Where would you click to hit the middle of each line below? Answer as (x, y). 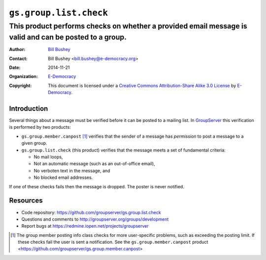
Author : (17, 50)
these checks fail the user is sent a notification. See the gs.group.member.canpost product (113, 242)
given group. (34, 143)
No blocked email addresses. (63, 177)
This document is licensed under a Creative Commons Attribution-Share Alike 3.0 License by (142, 86)
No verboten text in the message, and (72, 171)
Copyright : (20, 86)
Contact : (18, 58)
